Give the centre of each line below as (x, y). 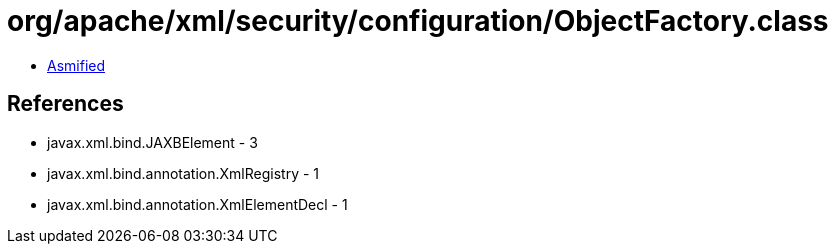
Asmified (76, 65)
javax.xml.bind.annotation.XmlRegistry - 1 (183, 173)
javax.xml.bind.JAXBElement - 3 (152, 142)
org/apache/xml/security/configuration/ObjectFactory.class (418, 21)
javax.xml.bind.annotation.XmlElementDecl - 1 (197, 204)
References (65, 104)
